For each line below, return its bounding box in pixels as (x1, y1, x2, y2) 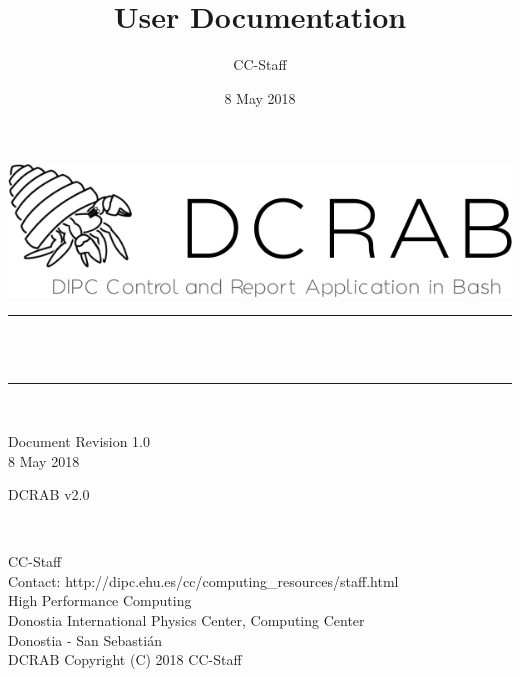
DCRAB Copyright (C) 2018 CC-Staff (8, 649, 242, 670)
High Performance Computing (8, 590, 192, 611)
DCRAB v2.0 (8, 484, 90, 505)
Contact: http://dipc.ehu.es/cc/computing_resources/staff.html (8, 570, 399, 591)
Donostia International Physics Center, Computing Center (8, 610, 365, 631)
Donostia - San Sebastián (8, 629, 162, 650)
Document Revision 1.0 (8, 430, 151, 451)
